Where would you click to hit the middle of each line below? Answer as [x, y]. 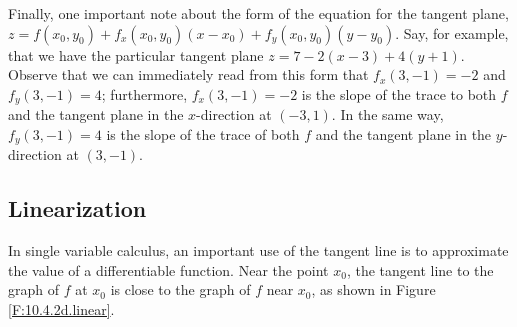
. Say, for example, [452, 32]
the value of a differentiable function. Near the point [168, 269]
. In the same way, [387, 114]
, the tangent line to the [420, 269]
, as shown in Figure [373, 289]
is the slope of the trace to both [399, 93]
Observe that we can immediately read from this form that [188, 74]
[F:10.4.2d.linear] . [61, 308]
